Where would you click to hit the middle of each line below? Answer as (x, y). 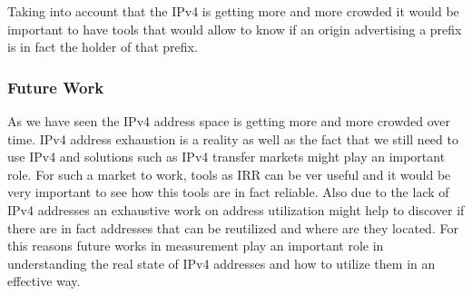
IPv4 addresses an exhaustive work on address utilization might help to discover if (236, 209)
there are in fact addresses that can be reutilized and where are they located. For (233, 227)
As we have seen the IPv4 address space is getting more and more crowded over (229, 121)
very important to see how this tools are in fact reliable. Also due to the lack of (228, 192)
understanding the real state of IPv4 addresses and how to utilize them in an (221, 263)
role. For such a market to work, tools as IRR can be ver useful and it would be (229, 174)
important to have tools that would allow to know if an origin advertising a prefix (235, 29)
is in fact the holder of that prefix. (103, 47)
